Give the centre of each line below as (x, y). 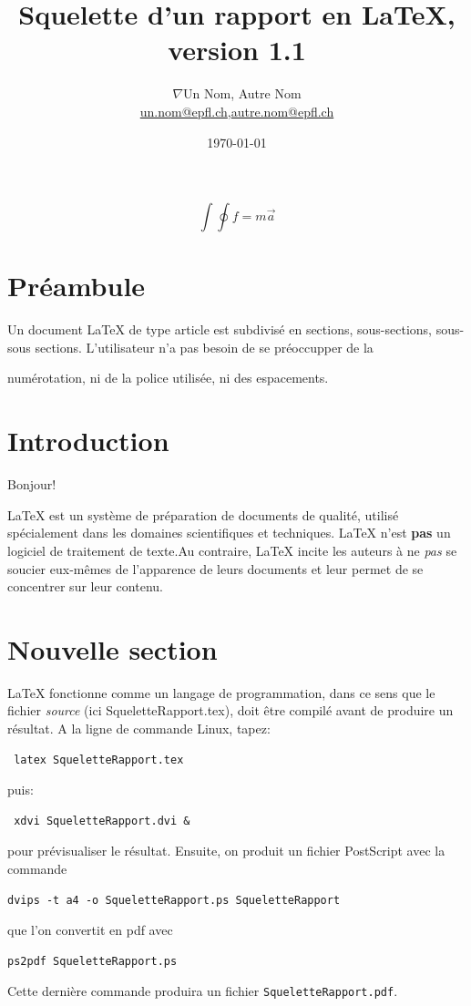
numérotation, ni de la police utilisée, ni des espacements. (168, 378)
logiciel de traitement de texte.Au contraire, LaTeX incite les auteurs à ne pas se (232, 550)
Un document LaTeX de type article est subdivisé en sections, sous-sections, (220, 329)
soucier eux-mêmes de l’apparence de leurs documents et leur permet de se (215, 568)
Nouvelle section (113, 648)
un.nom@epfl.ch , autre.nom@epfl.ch (237, 111)
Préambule (77, 286)
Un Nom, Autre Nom (242, 93)
